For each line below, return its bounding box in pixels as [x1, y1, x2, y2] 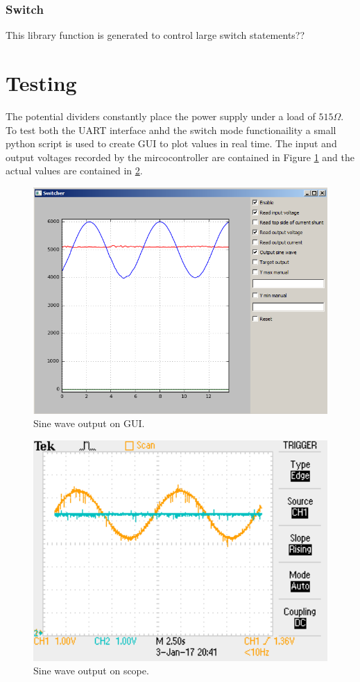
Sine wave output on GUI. [33, 416, 145, 431]
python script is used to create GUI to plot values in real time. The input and [6, 136, 337, 151]
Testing [6, 69, 77, 97]
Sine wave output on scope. [33, 663, 149, 678]
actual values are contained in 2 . [6, 163, 143, 178]
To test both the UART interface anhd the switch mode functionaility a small [6, 122, 336, 137]
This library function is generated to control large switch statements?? [6, 28, 305, 42]
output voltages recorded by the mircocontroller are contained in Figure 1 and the [6, 149, 355, 164]
